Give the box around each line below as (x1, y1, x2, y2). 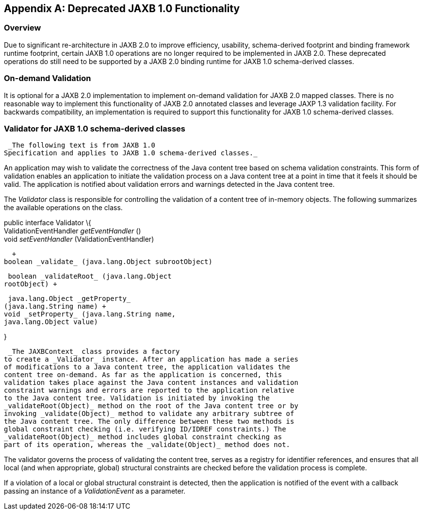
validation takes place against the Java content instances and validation (4, 379, 298, 387)
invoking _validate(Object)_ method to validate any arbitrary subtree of (4, 410, 294, 418)
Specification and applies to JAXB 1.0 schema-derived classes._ (4, 149, 258, 157)
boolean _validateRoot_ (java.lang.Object (8, 272, 172, 281)
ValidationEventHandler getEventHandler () (4, 227, 141, 235)
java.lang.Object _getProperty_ (8, 295, 131, 303)
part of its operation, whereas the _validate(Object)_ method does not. (4, 441, 291, 449)
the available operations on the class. (4, 203, 123, 212)
